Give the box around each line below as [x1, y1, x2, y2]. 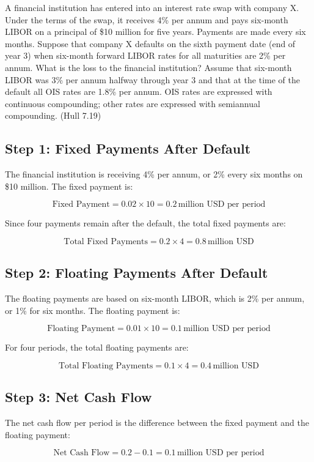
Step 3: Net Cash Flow [5, 387, 152, 406]
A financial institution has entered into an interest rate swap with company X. [5, 1, 299, 13]
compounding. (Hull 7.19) [5, 109, 101, 122]
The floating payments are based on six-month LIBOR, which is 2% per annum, [5, 292, 305, 305]
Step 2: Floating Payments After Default [5, 263, 268, 282]
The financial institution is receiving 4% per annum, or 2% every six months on [5, 168, 303, 181]
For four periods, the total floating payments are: [5, 341, 189, 354]
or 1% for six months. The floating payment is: [5, 304, 180, 316]
